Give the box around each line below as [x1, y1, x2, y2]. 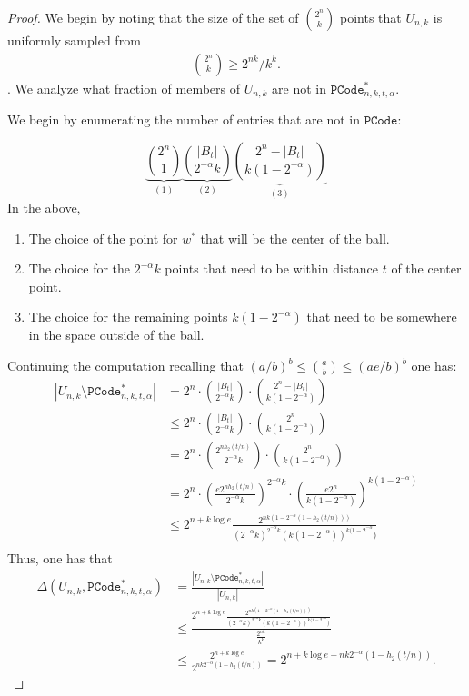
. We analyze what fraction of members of [7, 78, 241, 97]
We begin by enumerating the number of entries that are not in [7, 110, 360, 129]
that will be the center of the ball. [200, 228, 390, 247]
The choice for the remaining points [28, 307, 228, 326]
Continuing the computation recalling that [7, 356, 244, 375]
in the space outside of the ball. [28, 325, 205, 344]
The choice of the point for [28, 228, 178, 247]
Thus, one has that [7, 549, 113, 568]
